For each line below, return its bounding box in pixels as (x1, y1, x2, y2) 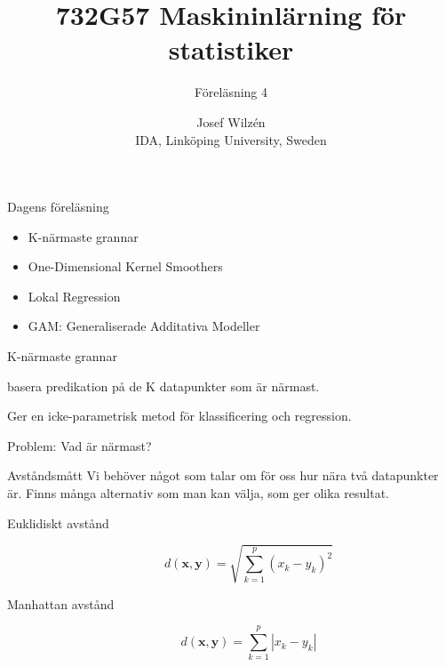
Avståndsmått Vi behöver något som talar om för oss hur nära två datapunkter (7, 466, 439, 485)
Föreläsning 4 (194, 83, 268, 101)
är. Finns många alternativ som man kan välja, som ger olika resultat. (7, 484, 389, 502)
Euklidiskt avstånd (7, 513, 109, 532)
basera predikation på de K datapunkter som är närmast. (7, 376, 320, 395)
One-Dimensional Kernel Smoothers (28, 257, 223, 276)
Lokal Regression (28, 286, 121, 305)
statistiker (168, 31, 294, 68)
